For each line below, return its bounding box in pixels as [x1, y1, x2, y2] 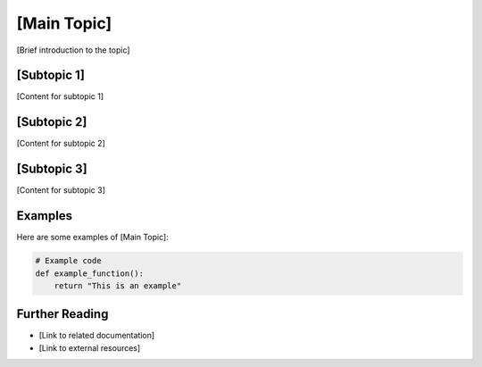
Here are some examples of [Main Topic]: [16, 232, 169, 243]
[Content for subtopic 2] [16, 138, 106, 149]
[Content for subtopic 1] [16, 91, 104, 102]
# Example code [35, 255, 102, 266]
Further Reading [16, 306, 109, 321]
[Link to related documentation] [38, 330, 155, 341]
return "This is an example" [54, 280, 182, 290]
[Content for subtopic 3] [16, 185, 106, 196]
